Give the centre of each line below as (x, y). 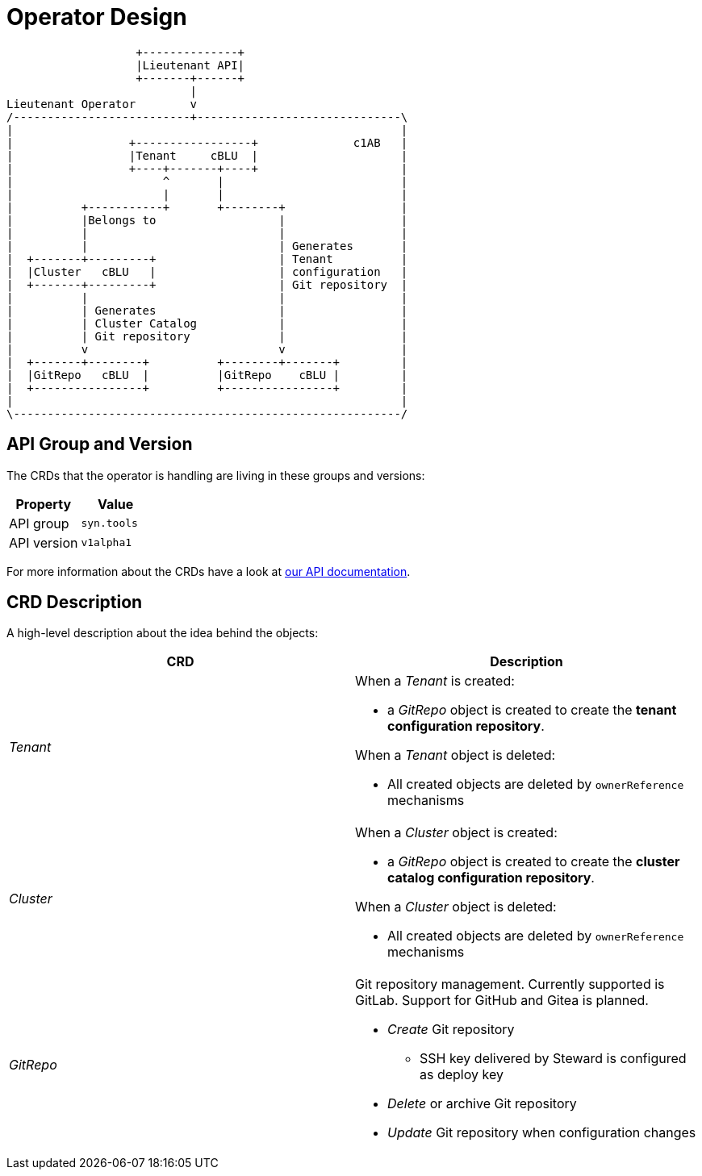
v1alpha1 (107, 543)
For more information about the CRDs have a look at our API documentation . (209, 571)
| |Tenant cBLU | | (207, 155)
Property (44, 504)
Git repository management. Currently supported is (510, 984)
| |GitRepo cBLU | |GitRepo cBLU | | (207, 375)
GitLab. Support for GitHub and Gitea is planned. (502, 1001)
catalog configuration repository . (491, 878)
